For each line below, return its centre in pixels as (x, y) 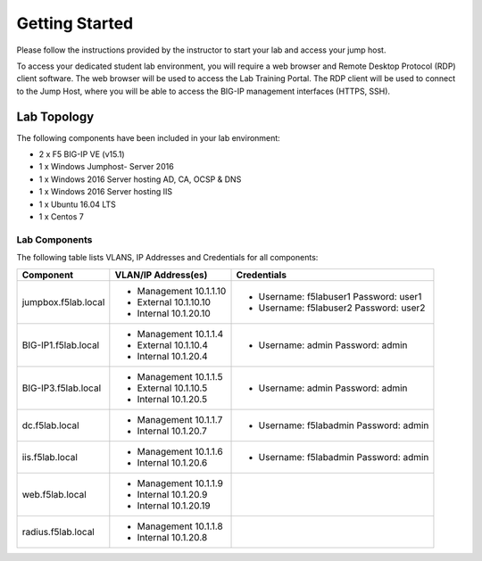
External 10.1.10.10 (174, 301)
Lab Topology (55, 116)
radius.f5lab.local (58, 532)
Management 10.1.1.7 (180, 419)
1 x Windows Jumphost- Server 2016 (106, 167)
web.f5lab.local (54, 494)
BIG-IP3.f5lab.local (62, 388)
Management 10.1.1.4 (180, 334)
